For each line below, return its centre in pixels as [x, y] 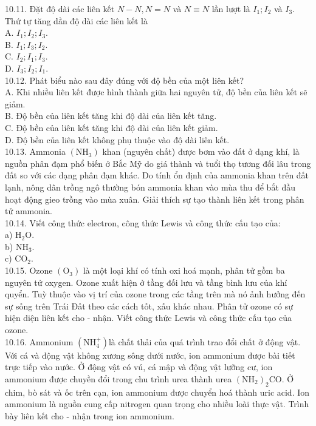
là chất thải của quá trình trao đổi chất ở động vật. [204, 341]
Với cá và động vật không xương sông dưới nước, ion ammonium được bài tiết [150, 355]
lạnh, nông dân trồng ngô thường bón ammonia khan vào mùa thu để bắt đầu [150, 187]
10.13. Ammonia [35, 151]
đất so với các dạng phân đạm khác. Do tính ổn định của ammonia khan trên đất [157, 175]
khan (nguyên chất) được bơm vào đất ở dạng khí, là [201, 151]
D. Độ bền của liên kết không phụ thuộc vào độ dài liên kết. [117, 139]
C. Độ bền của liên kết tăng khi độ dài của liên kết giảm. [112, 127]
